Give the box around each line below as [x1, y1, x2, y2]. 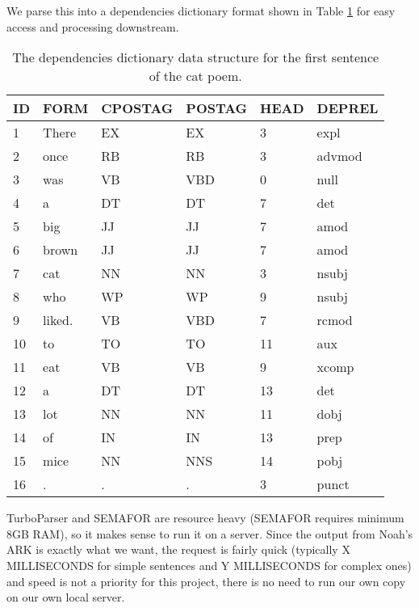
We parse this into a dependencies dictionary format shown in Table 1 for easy [6, 2, 396, 19]
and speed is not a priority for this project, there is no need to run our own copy [6, 572, 406, 589]
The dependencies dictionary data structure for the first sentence [12, 48, 379, 67]
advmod [316, 146, 362, 166]
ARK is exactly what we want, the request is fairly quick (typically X [6, 541, 350, 558]
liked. [43, 310, 73, 330]
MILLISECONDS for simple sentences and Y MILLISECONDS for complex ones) [6, 556, 412, 573]
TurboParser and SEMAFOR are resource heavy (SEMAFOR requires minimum [6, 509, 404, 526]
